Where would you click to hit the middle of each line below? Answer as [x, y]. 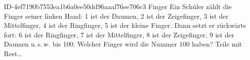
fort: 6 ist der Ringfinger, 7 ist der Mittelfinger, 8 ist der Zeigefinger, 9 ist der [119, 34]
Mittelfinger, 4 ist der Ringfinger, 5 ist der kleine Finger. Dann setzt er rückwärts [125, 25]
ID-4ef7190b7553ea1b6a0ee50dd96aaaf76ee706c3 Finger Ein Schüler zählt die [118, 6]
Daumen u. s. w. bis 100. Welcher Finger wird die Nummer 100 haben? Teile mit [123, 44]
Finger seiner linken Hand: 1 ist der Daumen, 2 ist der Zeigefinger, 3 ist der [116, 16]
